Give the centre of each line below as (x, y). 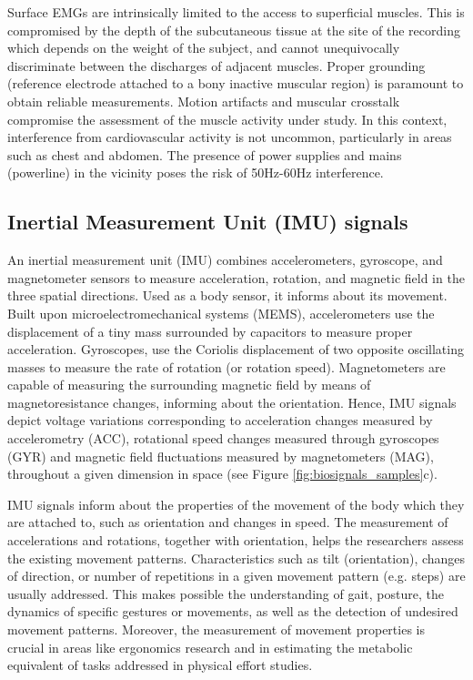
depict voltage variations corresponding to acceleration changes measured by (220, 420)
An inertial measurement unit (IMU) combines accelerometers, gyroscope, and (225, 260)
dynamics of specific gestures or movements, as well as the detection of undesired (233, 611)
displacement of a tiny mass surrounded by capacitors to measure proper (210, 331)
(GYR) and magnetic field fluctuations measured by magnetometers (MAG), (221, 456)
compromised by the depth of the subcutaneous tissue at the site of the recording (234, 30)
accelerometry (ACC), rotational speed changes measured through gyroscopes (223, 438)
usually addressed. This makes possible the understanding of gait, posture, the (226, 593)
